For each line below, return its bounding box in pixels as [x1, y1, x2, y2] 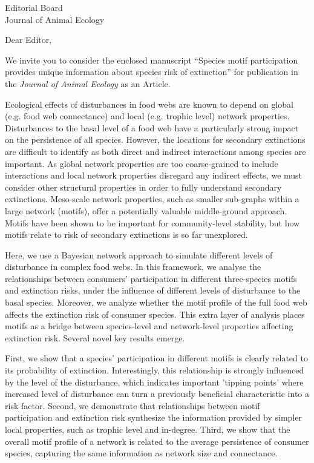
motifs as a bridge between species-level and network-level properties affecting [5, 320, 293, 332]
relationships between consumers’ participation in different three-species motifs [5, 272, 297, 284]
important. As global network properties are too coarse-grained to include [5, 157, 278, 169]
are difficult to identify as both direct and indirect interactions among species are [5, 145, 306, 157]
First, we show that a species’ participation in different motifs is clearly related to [5, 352, 308, 364]
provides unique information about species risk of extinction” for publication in [5, 65, 298, 78]
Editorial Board [5, 1, 63, 13]
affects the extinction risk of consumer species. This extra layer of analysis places [5, 307, 305, 320]
